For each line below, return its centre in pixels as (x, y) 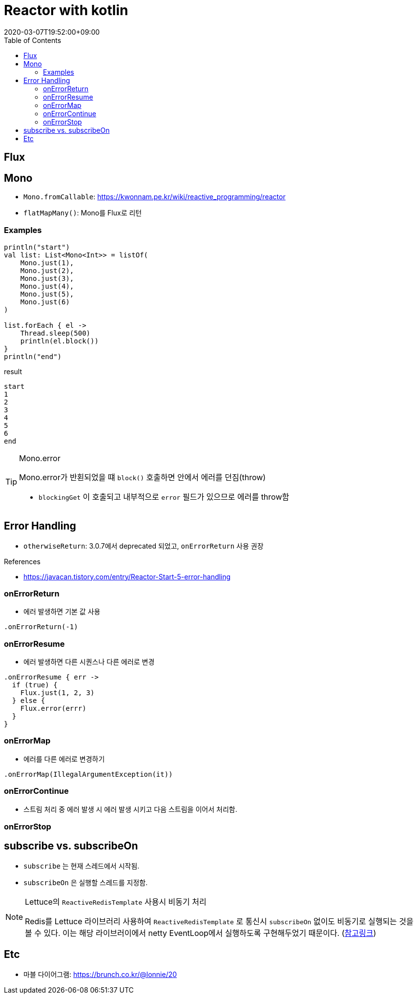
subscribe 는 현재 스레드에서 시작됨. (82, 866)
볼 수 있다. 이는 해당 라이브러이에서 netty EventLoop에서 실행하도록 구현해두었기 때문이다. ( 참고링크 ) (201, 933)
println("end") (33, 356)
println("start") (37, 247)
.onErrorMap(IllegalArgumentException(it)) (88, 774)
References (22, 561)
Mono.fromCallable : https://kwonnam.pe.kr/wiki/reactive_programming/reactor (155, 197)
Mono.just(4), (47, 286)
